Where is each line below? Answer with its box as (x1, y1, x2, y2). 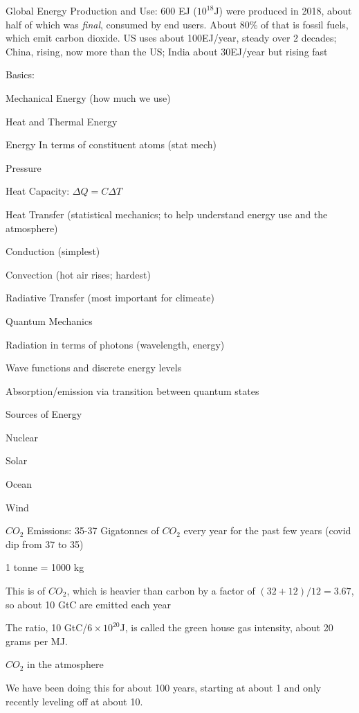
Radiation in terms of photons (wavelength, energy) (6, 337, 225, 351)
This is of (6, 583, 46, 598)
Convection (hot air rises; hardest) (6, 267, 151, 281)
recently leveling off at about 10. (6, 694, 143, 708)
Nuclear (6, 430, 39, 444)
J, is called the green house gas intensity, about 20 (120, 620, 333, 635)
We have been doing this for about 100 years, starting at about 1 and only (6, 680, 322, 694)
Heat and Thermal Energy (6, 114, 118, 128)
